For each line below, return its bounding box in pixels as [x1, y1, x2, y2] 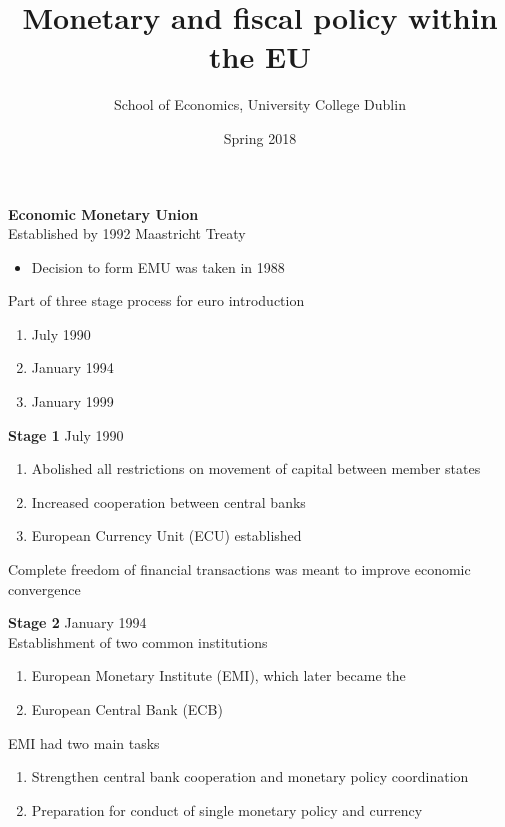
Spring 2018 [223, 127, 297, 148]
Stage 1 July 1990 [8, 424, 124, 445]
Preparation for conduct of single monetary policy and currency [31, 799, 423, 820]
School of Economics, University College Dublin [114, 94, 406, 115]
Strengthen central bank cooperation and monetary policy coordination [31, 766, 469, 787]
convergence [8, 578, 81, 599]
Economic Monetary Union [8, 203, 199, 224]
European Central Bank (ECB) [31, 699, 223, 719]
